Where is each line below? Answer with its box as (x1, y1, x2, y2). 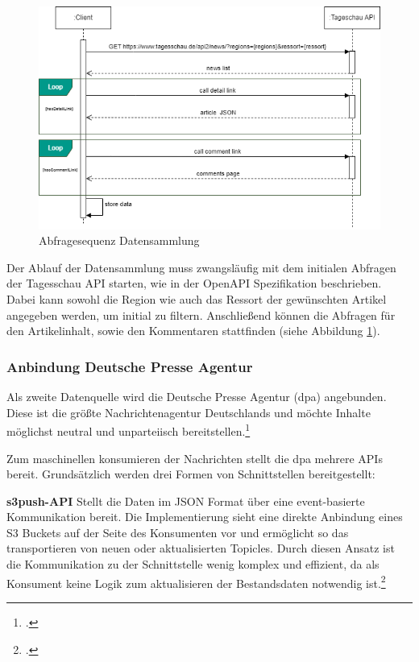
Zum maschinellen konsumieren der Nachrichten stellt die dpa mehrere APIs (6, 449, 383, 466)
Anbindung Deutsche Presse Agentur (6, 356, 253, 376)
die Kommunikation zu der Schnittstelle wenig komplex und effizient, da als (6, 556, 380, 573)
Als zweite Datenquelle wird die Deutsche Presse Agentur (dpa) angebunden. (6, 388, 387, 405)
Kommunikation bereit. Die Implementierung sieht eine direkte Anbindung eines (6, 508, 403, 525)
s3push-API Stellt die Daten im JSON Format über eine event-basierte (6, 492, 365, 509)
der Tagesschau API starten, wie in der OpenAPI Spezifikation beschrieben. (6, 275, 382, 292)
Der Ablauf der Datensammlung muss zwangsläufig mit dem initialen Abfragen (6, 259, 396, 275)
